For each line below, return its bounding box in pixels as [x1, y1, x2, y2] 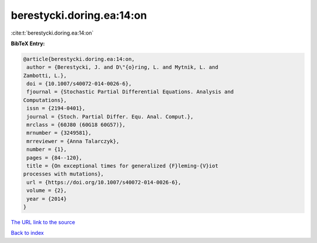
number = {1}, [26, 146, 67, 153]
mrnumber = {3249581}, [26, 130, 92, 136]
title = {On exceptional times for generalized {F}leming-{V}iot [26, 163, 218, 169]
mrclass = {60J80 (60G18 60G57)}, [26, 122, 126, 129]
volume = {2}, [26, 187, 67, 194]
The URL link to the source [11, 218, 76, 225]
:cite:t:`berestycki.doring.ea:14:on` [11, 29, 94, 36]
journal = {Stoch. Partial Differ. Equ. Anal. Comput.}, [26, 113, 194, 120]
